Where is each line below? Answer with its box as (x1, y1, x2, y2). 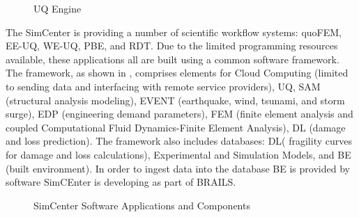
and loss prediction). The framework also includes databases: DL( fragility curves (6, 134, 352, 148)
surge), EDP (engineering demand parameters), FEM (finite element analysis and (6, 106, 353, 121)
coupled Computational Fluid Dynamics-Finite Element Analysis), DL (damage (6, 120, 346, 134)
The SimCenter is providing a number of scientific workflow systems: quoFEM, (6, 24, 342, 39)
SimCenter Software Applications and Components (33, 198, 250, 212)
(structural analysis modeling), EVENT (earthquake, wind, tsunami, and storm (6, 93, 345, 107)
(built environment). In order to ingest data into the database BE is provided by (6, 161, 350, 175)
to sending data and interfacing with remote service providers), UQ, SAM (6, 79, 321, 93)
